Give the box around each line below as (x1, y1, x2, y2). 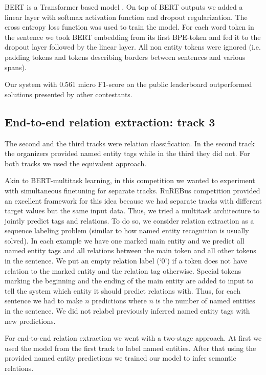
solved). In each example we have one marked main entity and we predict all (5, 235, 245, 246)
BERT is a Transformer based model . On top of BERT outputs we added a (5, 2, 243, 12)
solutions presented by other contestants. (5, 89, 132, 99)
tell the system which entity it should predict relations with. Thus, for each (5, 285, 240, 296)
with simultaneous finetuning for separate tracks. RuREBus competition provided (5, 185, 260, 195)
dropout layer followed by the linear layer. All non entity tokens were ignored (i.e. (5, 41, 261, 52)
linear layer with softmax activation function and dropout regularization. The (5, 11, 248, 22)
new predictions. (5, 315, 56, 326)
